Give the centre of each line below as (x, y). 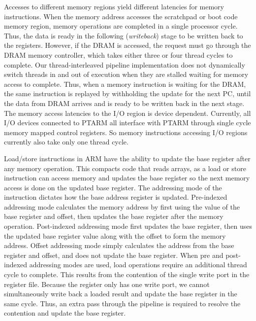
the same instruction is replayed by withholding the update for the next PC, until (128, 93)
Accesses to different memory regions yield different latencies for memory (114, 6)
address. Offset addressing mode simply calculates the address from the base (119, 245)
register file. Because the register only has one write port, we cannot (107, 284)
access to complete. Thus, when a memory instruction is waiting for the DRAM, (125, 84)
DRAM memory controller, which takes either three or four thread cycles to (118, 54)
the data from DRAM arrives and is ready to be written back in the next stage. (124, 103)
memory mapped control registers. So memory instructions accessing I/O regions (126, 132)
